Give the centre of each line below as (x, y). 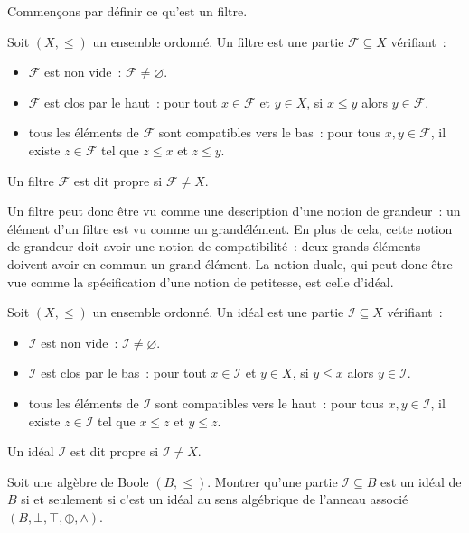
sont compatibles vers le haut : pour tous (269, 402)
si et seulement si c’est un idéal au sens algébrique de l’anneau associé (215, 499)
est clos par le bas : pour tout (124, 373)
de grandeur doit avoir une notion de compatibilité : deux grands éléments (214, 246)
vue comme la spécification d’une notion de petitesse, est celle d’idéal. (201, 281)
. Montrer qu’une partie (272, 481)
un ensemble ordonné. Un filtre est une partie (218, 41)
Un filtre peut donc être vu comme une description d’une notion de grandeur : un (234, 211)
